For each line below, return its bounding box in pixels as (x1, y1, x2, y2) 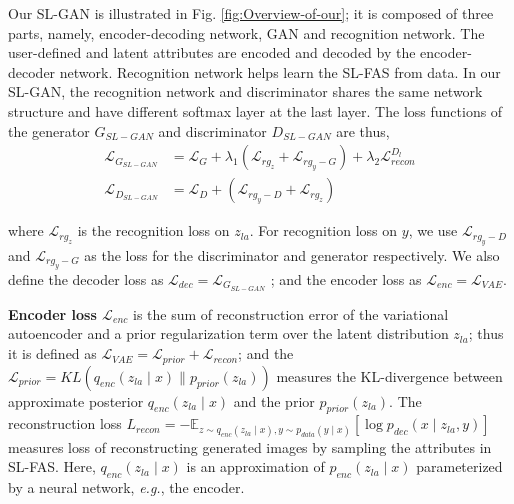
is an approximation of (186, 456, 325, 477)
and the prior (233, 390, 315, 411)
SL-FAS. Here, (8, 456, 96, 477)
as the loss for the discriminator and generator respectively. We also (84, 244, 500, 265)
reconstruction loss (8, 413, 122, 434)
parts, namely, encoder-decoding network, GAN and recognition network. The (8, 22, 485, 43)
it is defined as (8, 343, 97, 364)
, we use (408, 220, 458, 241)
